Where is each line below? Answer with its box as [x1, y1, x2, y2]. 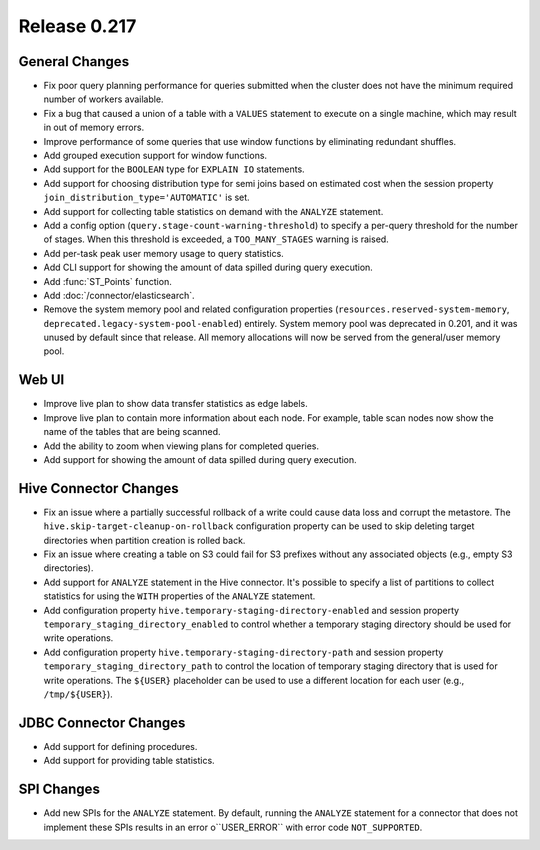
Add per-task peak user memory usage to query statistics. [43, 247, 284, 259]
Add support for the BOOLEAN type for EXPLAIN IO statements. [43, 163, 305, 175]
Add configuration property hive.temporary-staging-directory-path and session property [43, 646, 444, 658]
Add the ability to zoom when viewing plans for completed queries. [43, 440, 320, 452]
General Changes [18, 53, 130, 70]
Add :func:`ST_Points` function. [43, 275, 172, 287]
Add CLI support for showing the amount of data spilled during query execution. [43, 261, 374, 274]
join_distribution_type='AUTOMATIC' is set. [43, 191, 250, 204]
